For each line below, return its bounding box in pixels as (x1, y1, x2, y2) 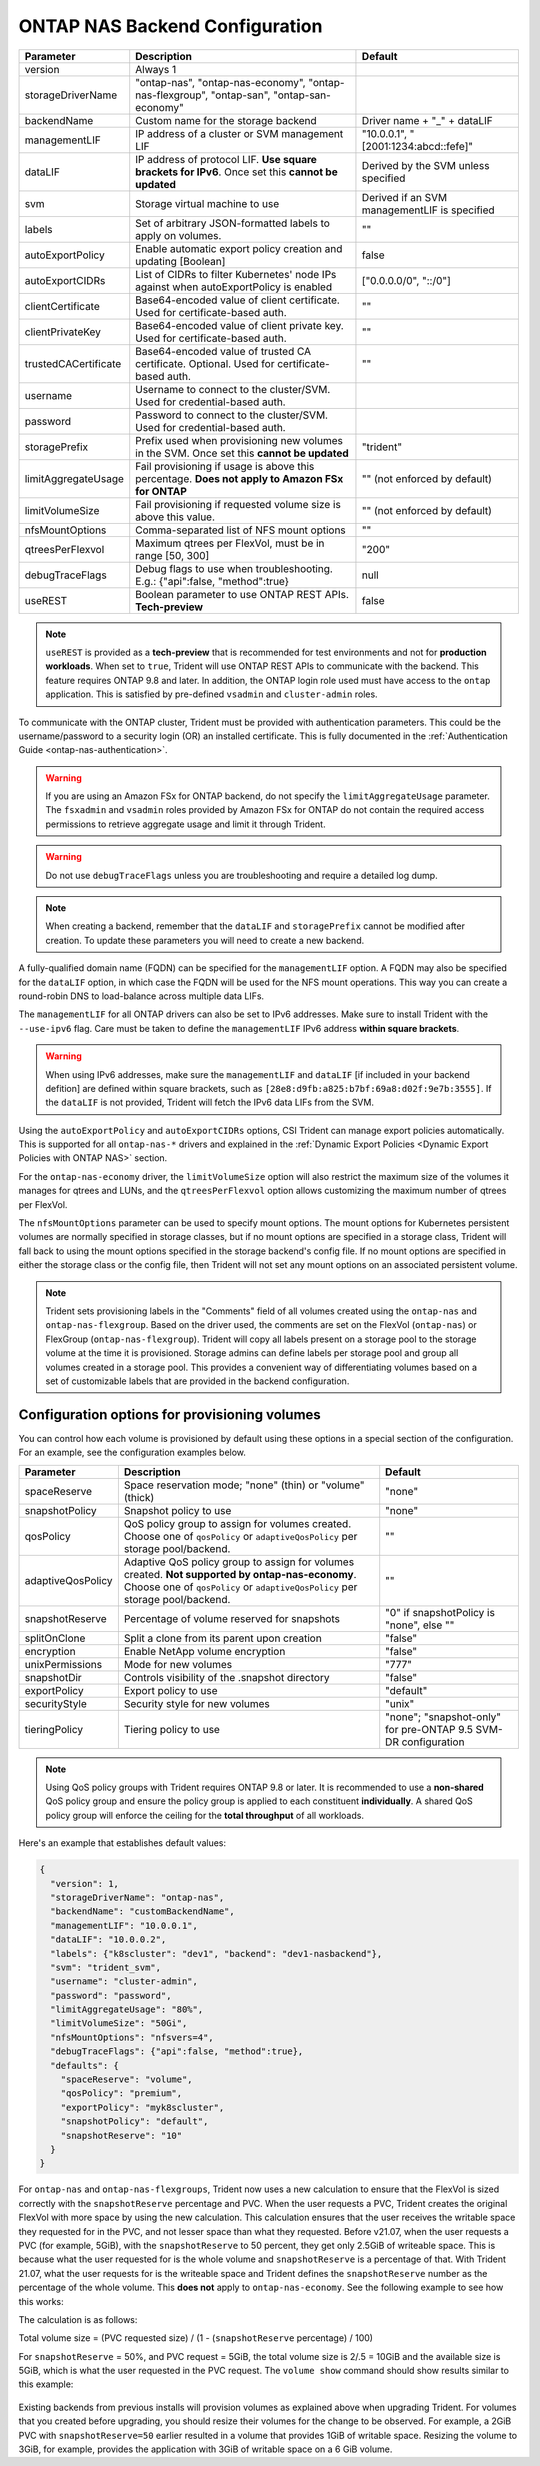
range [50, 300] (135, 548, 210, 562)
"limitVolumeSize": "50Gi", (50, 2018, 188, 2029)
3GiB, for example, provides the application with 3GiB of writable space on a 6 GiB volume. (18, 2443, 393, 2455)
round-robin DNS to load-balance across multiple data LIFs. (18, 990, 265, 1002)
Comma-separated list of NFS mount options (135, 523, 347, 537)
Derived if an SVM (361, 190, 448, 204)
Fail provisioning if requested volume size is (135, 497, 342, 511)
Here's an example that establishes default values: (18, 1837, 227, 1849)
